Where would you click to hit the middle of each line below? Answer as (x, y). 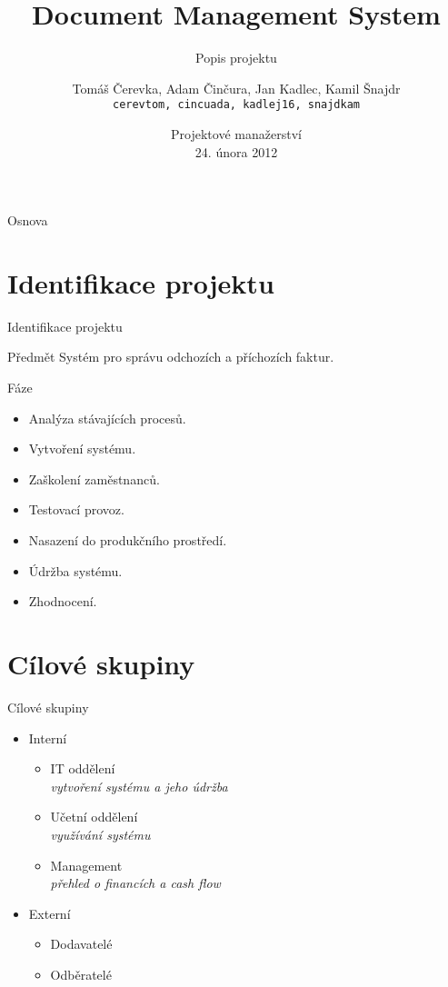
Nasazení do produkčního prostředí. (128, 540)
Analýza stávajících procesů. (107, 418)
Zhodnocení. (63, 601)
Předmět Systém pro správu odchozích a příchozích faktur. (171, 357)
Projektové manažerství (236, 133)
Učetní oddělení (94, 817)
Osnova (28, 220)
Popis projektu (236, 58)
